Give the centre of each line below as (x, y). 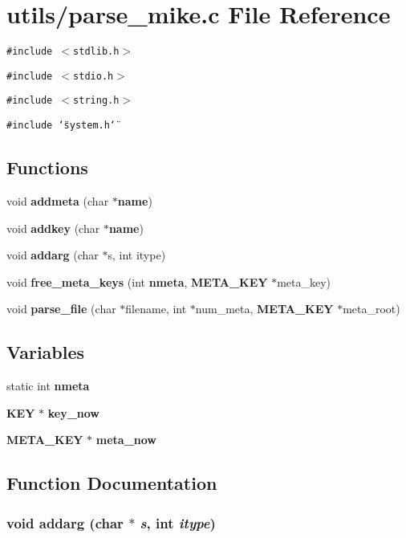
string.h (96, 101)
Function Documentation (112, 483)
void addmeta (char (58, 200)
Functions (47, 167)
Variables (46, 352)
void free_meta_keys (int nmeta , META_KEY (137, 281)
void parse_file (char (61, 309)
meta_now (126, 440)
